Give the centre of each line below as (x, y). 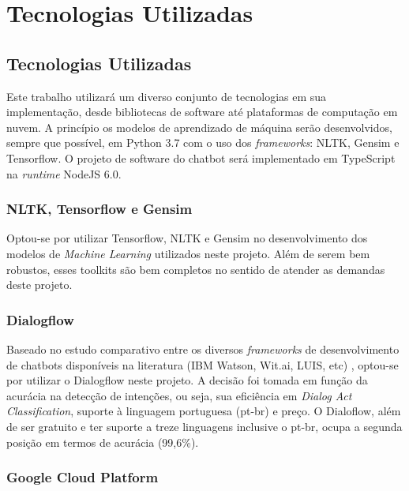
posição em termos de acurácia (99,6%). (103, 442)
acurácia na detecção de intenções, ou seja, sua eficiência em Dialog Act (179, 395)
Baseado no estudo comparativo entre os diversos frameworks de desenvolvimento (203, 349)
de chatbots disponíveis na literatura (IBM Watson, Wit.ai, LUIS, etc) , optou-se (203, 364)
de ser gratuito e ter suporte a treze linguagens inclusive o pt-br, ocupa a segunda (204, 426)
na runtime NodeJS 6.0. (64, 173)
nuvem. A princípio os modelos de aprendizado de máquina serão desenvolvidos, (199, 127)
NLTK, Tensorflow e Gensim (99, 209)
